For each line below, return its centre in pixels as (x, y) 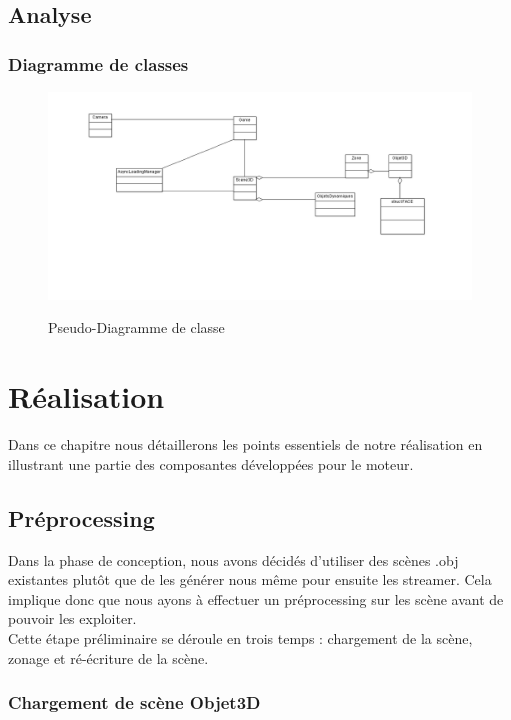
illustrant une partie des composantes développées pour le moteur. (211, 463)
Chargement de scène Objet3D (134, 702)
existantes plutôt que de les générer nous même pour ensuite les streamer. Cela (250, 579)
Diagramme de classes (98, 63)
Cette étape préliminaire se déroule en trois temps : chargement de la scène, (240, 637)
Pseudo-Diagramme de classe (136, 327)
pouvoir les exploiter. (72, 618)
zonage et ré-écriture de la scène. (108, 657)
